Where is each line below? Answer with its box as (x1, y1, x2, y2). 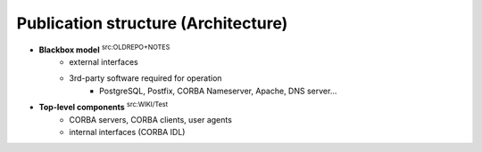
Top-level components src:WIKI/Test (38, 100, 169, 113)
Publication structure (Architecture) (16, 13, 288, 33)
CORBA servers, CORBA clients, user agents (69, 114, 232, 124)
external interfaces (69, 56, 138, 67)
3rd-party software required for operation (69, 73, 222, 84)
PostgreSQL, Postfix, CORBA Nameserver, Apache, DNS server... (99, 85, 337, 96)
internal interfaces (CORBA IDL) (69, 126, 186, 137)
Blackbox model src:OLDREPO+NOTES (38, 43, 170, 55)
